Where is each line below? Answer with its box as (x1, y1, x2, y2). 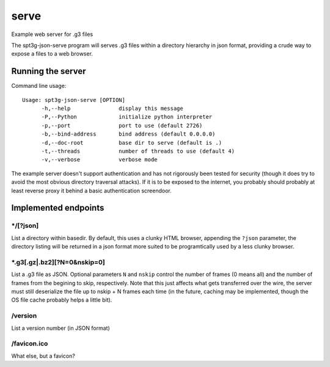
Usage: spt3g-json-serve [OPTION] (22, 96, 125, 103)
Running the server (11, 66, 86, 76)
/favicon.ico (11, 340, 48, 348)
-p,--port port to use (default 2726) (41, 122, 203, 129)
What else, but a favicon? (11, 352, 76, 360)
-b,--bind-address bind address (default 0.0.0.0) (41, 131, 216, 137)
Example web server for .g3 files (11, 31, 94, 38)
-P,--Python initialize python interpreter (41, 114, 213, 120)
